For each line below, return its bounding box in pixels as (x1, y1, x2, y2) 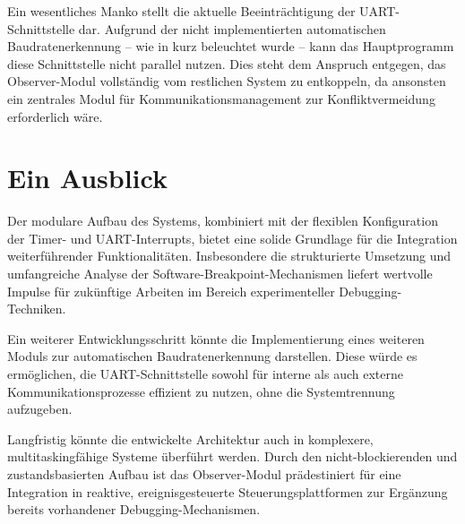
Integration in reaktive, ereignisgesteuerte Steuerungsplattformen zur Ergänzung (7, 482, 448, 501)
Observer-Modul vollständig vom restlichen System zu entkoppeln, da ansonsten (7, 72, 446, 90)
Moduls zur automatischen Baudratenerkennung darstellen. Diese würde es (7, 347, 418, 365)
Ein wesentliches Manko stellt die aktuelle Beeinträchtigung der (7, 2, 356, 20)
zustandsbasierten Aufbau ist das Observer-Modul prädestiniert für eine (7, 465, 401, 483)
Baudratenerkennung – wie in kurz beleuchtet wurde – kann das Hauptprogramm (7, 37, 454, 56)
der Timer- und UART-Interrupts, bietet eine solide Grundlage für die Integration (7, 228, 458, 247)
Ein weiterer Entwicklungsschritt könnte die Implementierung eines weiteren (7, 329, 425, 348)
